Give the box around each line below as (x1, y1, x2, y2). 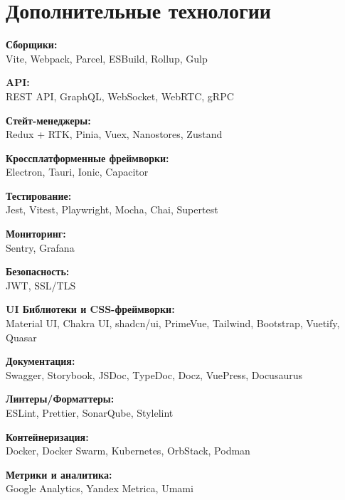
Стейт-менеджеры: (6, 112, 91, 127)
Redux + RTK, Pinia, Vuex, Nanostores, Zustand (6, 127, 223, 142)
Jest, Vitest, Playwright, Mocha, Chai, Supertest (6, 202, 218, 217)
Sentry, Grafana (6, 240, 75, 255)
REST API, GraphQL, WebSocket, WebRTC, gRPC (6, 88, 234, 103)
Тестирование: (6, 188, 72, 203)
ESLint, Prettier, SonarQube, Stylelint (6, 405, 174, 420)
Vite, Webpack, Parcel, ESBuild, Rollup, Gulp (6, 50, 208, 65)
